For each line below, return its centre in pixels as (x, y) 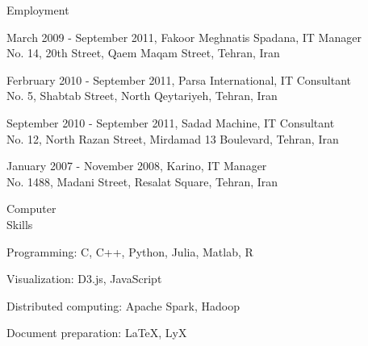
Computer (31, 208)
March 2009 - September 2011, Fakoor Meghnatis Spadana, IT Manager (184, 37)
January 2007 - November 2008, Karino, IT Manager (137, 166)
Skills (20, 224)
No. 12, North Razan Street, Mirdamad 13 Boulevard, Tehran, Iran (173, 138)
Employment (38, 10)
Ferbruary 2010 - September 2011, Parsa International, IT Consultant (179, 79)
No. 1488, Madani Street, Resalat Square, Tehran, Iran (142, 181)
